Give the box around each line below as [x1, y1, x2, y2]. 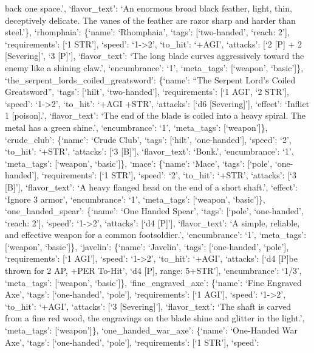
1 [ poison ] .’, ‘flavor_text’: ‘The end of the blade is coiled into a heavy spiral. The [5, 109, 306, 122]
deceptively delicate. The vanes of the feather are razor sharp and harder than [5, 13, 296, 26]
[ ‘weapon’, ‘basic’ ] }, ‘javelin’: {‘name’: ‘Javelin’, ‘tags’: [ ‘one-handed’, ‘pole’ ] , [5, 240, 289, 253]
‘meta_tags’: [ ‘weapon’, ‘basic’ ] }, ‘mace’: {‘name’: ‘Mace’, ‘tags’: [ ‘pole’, [5, 156, 273, 169]
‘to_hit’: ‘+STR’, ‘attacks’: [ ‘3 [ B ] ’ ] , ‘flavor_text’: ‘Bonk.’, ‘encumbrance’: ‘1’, [5, 145, 294, 158]
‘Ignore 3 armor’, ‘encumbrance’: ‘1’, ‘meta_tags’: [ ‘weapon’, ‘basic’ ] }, [5, 192, 265, 205]
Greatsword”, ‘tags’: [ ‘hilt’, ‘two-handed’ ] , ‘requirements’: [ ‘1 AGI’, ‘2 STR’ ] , [5, 85, 289, 98]
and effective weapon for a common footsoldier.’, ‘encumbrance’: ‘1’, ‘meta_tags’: [5, 228, 307, 241]
